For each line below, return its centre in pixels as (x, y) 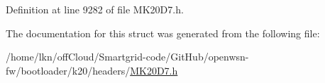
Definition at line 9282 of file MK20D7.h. (95, 9)
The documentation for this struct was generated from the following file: (163, 33)
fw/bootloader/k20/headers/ (68, 70)
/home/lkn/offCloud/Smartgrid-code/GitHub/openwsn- (127, 57)
